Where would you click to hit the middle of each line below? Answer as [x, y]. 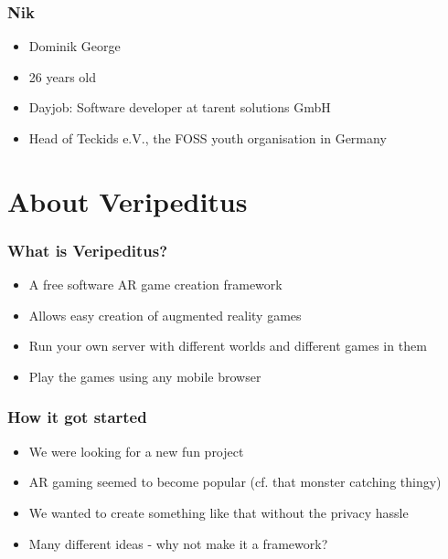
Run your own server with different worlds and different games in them [228, 346]
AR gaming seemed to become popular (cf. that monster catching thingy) [235, 482]
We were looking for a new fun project [136, 451]
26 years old [63, 76]
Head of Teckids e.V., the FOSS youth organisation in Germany [208, 138]
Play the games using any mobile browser [145, 376]
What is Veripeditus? [88, 250]
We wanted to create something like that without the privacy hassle [219, 512]
